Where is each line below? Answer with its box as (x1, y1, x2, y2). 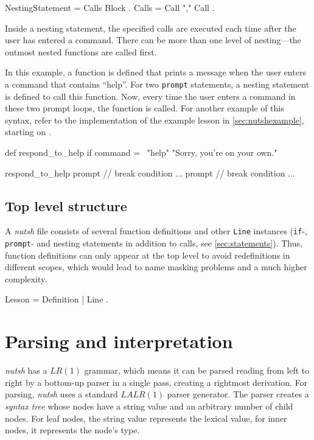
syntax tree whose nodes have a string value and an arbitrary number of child (5, 399, 293, 412)
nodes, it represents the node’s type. (5, 424, 140, 436)
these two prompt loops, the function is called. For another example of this (5, 102, 284, 114)
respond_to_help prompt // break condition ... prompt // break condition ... (5, 166, 295, 179)
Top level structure (5, 196, 127, 215)
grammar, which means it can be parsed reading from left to (84, 364, 310, 377)
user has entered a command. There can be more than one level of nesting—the (5, 33, 301, 46)
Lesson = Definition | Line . (5, 293, 108, 306)
